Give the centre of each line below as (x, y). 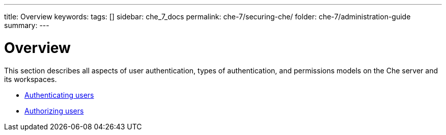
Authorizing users (54, 111)
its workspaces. (31, 79)
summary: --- (27, 25)
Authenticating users (59, 95)
